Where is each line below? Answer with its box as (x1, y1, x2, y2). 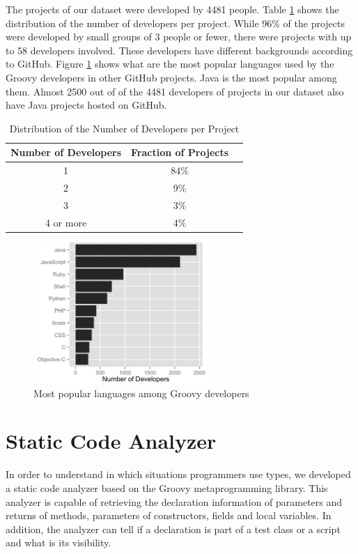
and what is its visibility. (6, 535, 111, 550)
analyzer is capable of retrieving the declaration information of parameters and (6, 494, 343, 509)
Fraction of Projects (131, 145, 229, 160)
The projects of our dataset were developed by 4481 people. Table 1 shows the (6, 2, 339, 16)
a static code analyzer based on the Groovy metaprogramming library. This (6, 480, 328, 495)
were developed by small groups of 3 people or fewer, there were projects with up (6, 29, 352, 44)
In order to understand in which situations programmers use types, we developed (6, 467, 351, 482)
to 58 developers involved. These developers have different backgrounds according (6, 43, 353, 57)
